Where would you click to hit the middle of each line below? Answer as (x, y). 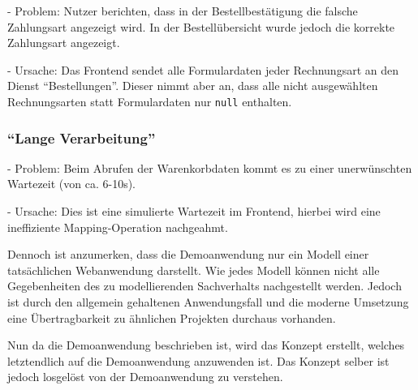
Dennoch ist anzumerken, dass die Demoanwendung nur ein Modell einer (188, 254)
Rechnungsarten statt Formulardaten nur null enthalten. (150, 101)
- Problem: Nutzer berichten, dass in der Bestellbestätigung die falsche (183, 11)
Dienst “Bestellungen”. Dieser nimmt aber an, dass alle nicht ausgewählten (193, 86)
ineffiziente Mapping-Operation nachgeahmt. (118, 227)
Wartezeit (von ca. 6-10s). (71, 184)
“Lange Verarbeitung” (82, 137)
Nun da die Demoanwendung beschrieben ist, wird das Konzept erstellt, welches (206, 345)
